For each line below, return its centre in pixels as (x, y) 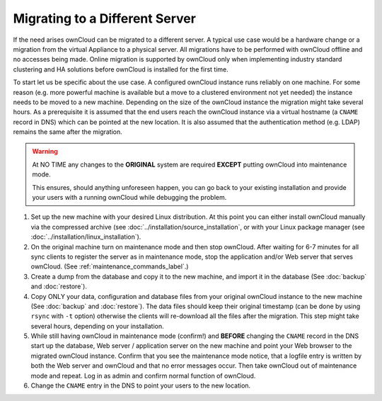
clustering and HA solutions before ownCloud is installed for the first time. (121, 69)
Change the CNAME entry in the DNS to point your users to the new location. (141, 385)
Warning (45, 152)
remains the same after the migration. (68, 132)
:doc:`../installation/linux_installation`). (86, 237)
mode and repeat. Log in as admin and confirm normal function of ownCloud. (143, 375)
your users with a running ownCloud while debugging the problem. (129, 198)
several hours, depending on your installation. (97, 326)
